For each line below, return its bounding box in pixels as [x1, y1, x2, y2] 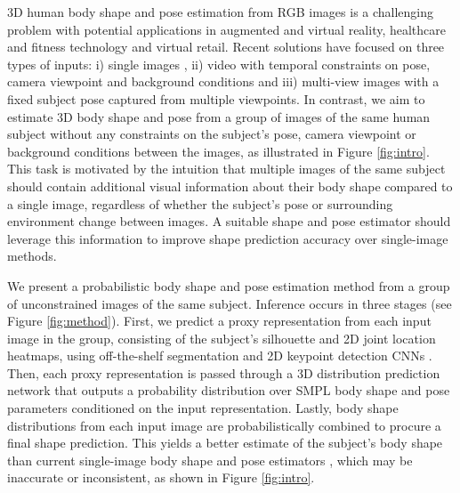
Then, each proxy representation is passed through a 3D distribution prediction [7, 363, 440, 382]
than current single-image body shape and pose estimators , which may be [7, 450, 413, 469]
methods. [7, 246, 57, 265]
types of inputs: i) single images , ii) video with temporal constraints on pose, [7, 54, 431, 73]
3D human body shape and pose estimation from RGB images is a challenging [7, 3, 434, 20]
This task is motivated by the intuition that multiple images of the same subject [7, 159, 446, 178]
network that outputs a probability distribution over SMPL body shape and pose [7, 381, 450, 400]
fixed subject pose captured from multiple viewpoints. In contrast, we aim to [7, 89, 425, 108]
